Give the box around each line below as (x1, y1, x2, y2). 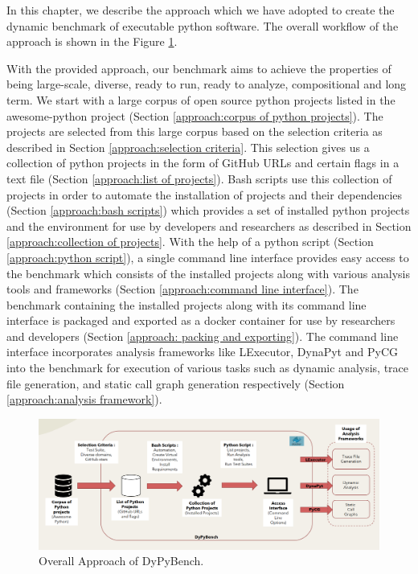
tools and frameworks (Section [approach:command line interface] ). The (6, 281, 359, 297)
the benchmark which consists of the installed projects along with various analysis (6, 264, 411, 281)
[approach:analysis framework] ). (6, 391, 162, 408)
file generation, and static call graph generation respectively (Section (6, 375, 345, 392)
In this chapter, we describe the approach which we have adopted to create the (6, 2, 395, 18)
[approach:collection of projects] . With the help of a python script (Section (6, 233, 374, 250)
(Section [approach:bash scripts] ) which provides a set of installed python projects (6, 202, 410, 219)
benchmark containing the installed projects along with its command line (6, 296, 367, 313)
